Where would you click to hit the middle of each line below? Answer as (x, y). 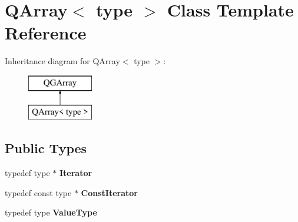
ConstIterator (109, 192)
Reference (46, 33)
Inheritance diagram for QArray (62, 61)
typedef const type (38, 192)
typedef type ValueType (51, 212)
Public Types (46, 148)
